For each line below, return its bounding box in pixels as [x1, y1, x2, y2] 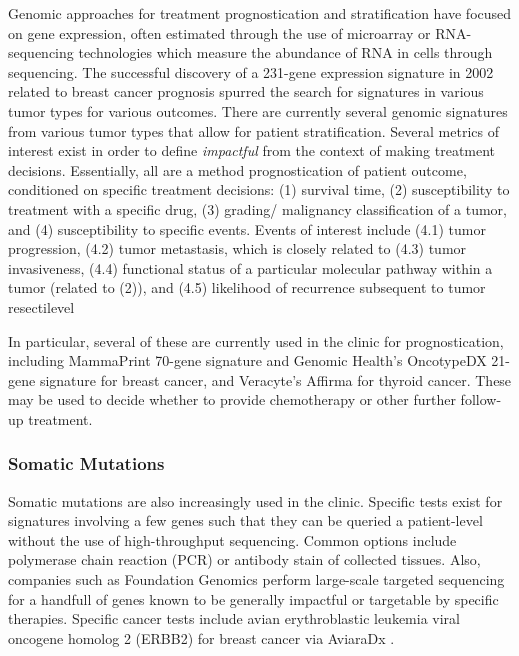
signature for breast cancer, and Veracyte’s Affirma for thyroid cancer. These [39, 369, 512, 390]
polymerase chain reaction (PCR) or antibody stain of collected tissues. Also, [8, 549, 481, 570]
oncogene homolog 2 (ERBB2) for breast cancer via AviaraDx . [8, 627, 395, 648]
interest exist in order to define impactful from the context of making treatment [8, 140, 496, 161]
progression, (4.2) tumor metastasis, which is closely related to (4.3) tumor [8, 238, 467, 259]
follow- [460, 389, 502, 410]
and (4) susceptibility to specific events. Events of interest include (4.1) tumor [8, 218, 486, 239]
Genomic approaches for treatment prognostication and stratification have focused [8, 3, 512, 23]
